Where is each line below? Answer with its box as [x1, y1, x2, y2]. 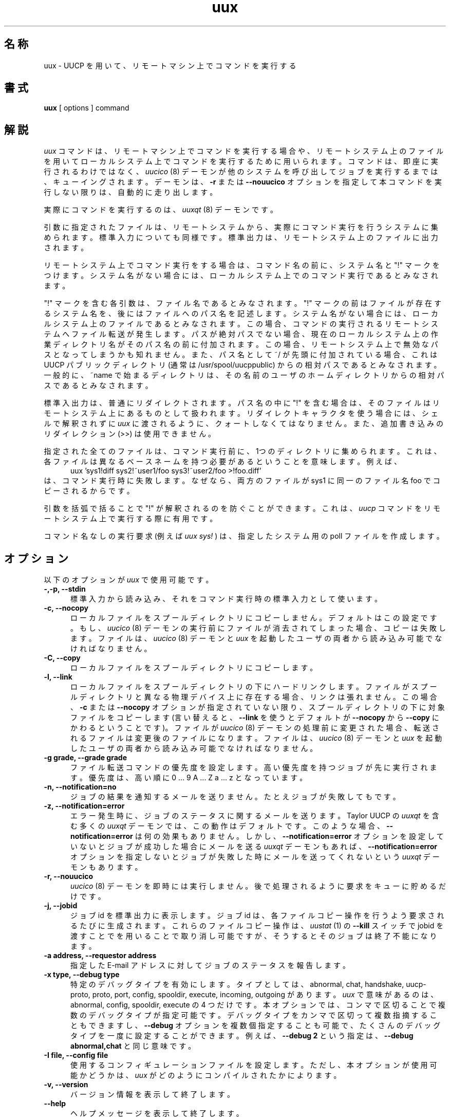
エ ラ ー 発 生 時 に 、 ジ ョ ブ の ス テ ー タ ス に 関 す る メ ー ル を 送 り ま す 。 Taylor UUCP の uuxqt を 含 [70, 811, 439, 820]
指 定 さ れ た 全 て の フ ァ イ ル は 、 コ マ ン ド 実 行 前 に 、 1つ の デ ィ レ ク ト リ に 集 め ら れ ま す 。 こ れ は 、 [44, 447, 441, 456]
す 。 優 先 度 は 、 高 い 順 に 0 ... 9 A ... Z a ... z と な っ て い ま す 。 [70, 773, 307, 782]
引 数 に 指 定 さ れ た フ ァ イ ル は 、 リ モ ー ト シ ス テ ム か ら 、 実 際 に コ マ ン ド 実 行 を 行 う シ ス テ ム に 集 [44, 223, 438, 232]
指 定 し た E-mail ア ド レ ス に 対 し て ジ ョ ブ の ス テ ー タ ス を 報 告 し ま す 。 [70, 961, 350, 970]
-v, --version [44, 1080, 88, 1089]
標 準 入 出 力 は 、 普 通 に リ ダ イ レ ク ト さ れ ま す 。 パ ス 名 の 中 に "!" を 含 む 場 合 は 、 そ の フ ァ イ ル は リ [44, 398, 440, 408]
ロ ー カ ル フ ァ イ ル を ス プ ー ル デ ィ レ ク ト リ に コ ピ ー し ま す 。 [70, 663, 317, 672]
